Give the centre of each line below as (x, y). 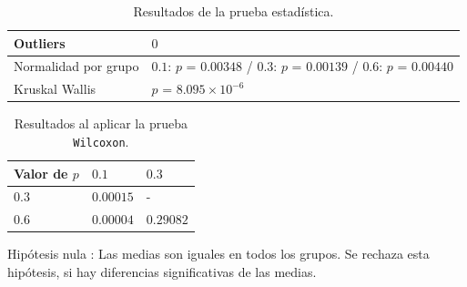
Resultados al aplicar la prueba (101, 123)
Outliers (40, 42)
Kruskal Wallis (55, 89)
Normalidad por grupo (76, 66)
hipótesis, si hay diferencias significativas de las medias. (162, 272)
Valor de (41, 173)
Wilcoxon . (101, 141)
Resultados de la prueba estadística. (233, 11)
